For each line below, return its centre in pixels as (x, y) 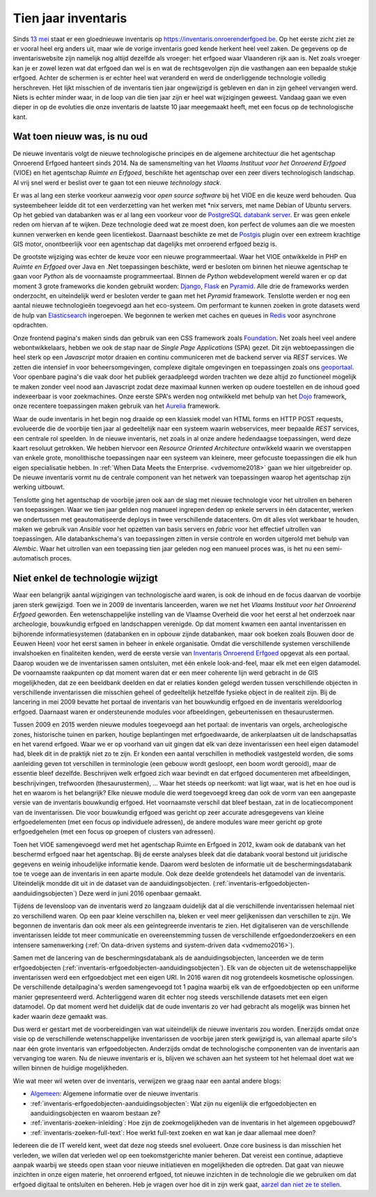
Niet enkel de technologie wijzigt (85, 578)
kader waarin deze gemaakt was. (60, 1016)
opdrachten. (30, 325)
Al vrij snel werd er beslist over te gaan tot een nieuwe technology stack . (117, 182)
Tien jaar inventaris (70, 18)
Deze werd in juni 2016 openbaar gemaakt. (140, 893)
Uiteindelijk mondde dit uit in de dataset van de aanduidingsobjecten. (112, 884)
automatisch (31, 558)
